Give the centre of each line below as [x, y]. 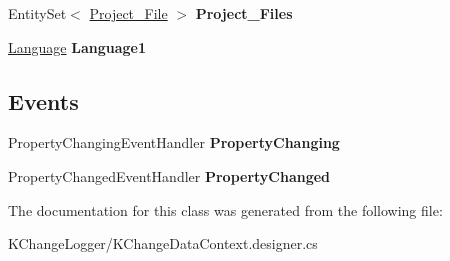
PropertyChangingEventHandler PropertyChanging [174, 142]
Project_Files [244, 13]
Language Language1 [77, 46]
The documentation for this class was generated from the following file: [225, 209]
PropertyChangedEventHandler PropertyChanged [169, 175]
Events [43, 100]
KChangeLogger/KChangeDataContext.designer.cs [163, 243]
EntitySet [37, 13]
